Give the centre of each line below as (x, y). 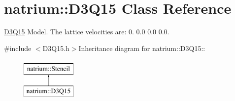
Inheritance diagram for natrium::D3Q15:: (142, 48)
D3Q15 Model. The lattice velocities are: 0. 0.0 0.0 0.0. (87, 32)
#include (18, 48)
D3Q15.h (56, 48)
